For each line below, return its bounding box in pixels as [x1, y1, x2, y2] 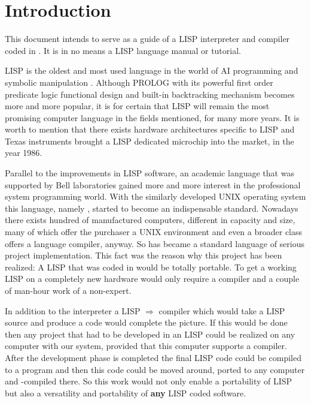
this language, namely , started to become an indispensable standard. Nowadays [5, 201, 298, 214]
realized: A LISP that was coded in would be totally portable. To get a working [5, 260, 297, 273]
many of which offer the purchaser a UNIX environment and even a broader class [5, 225, 303, 238]
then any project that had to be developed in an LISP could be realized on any [5, 327, 295, 340]
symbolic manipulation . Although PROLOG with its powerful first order [5, 76, 273, 88]
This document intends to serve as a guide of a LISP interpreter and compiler [5, 32, 290, 45]
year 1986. [5, 146, 42, 159]
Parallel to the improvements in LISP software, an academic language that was [5, 167, 294, 179]
